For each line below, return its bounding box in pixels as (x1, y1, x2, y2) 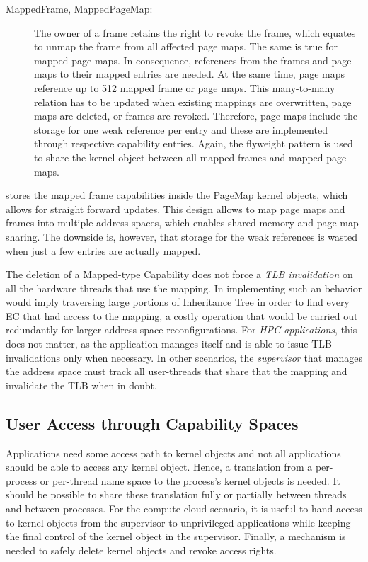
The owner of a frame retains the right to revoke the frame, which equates (34, 25, 356, 40)
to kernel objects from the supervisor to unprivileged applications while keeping (6, 515, 351, 529)
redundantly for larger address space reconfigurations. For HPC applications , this (6, 322, 357, 337)
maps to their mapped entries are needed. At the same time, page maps (34, 67, 345, 81)
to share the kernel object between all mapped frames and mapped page (34, 149, 347, 164)
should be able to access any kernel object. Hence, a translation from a (6, 459, 313, 474)
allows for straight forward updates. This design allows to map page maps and (6, 201, 345, 216)
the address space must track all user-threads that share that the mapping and (6, 364, 347, 379)
